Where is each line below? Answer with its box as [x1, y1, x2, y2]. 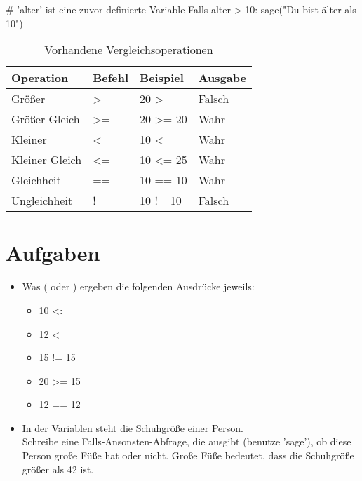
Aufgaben [6, 238, 100, 267]
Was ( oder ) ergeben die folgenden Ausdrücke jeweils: [22, 279, 255, 294]
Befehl [93, 69, 129, 86]
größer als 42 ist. [22, 461, 94, 476]
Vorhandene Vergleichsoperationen [44, 41, 213, 58]
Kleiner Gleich [11, 151, 82, 168]
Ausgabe [198, 69, 246, 86]
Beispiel [140, 69, 184, 86]
